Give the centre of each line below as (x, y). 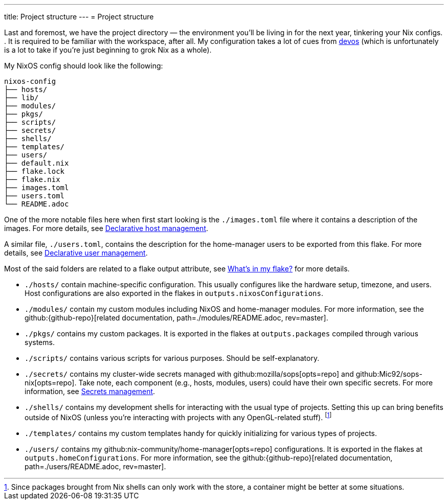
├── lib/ (21, 98)
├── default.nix (37, 163)
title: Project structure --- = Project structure (79, 17)
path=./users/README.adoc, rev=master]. (95, 466)
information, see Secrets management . (90, 391)
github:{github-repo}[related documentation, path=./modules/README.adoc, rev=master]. (176, 318)
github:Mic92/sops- (389, 374)
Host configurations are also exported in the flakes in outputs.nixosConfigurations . (174, 293)
